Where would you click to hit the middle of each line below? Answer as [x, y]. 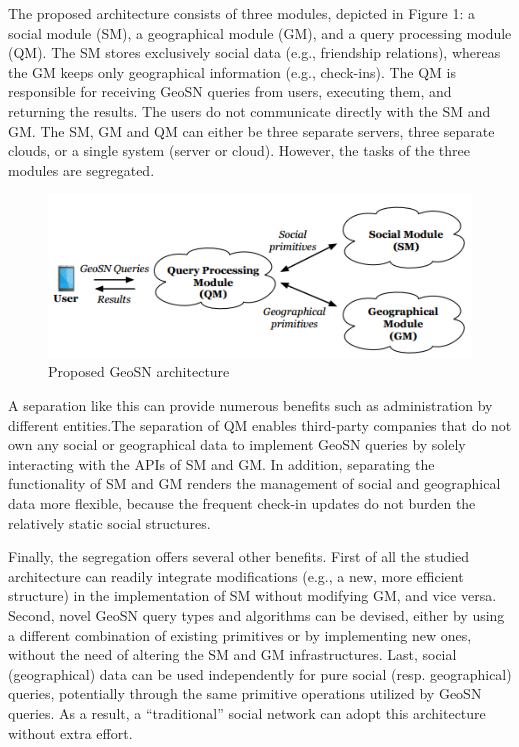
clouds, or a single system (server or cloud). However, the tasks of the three [239, 150]
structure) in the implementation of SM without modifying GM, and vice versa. [252, 595]
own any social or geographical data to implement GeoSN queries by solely [237, 444]
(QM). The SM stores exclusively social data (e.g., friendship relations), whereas [254, 52]
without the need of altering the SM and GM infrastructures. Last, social [232, 654]
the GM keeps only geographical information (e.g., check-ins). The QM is [232, 71]
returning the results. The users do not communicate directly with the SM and [249, 110]
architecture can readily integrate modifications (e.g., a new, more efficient [236, 575]
